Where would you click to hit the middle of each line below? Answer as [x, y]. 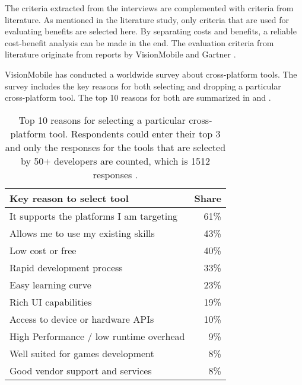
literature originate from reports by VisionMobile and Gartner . [120, 54]
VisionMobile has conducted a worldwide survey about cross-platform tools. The [151, 74]
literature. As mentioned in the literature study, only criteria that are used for [147, 19]
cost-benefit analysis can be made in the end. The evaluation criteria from [139, 42]
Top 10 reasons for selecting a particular [102, 120]
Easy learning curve [50, 284]
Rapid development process [66, 267]
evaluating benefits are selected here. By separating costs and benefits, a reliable [151, 31]
